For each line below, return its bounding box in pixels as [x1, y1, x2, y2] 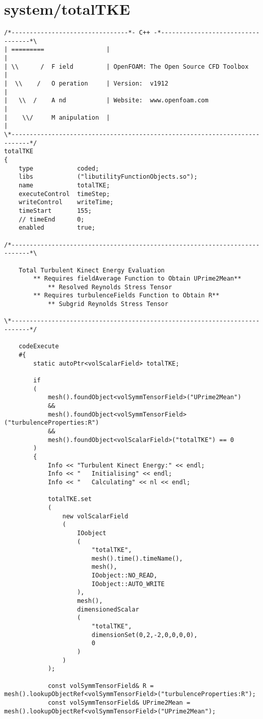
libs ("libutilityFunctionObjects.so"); [18, 173, 198, 181]
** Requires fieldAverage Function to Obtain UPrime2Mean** [33, 275, 242, 283]
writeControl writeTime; [18, 199, 114, 206]
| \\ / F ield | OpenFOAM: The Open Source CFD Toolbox [4, 63, 249, 70]
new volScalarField [62, 512, 128, 520]
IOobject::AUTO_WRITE [91, 580, 165, 588]
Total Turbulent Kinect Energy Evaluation [18, 266, 165, 274]
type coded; [18, 164, 99, 172]
